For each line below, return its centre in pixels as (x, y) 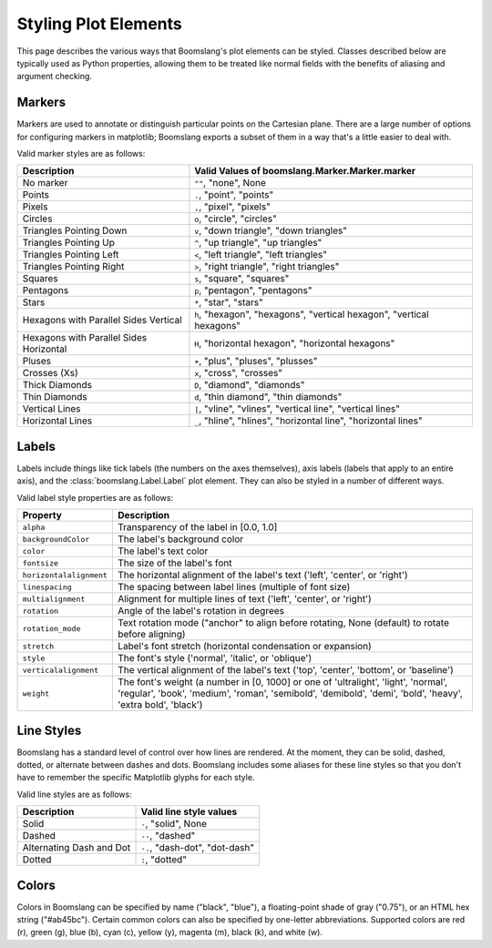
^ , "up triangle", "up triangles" (258, 243)
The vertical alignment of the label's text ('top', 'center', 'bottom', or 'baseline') (286, 670)
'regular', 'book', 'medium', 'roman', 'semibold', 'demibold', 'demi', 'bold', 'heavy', (290, 694)
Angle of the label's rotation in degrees (200, 611)
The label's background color (180, 539)
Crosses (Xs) (50, 373)
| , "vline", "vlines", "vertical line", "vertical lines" (297, 409)
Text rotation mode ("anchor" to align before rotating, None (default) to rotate (283, 623)
